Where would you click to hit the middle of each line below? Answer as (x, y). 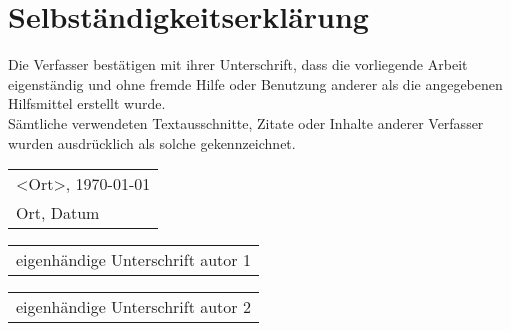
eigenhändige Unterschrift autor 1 (133, 260)
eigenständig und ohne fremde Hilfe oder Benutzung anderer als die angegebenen (255, 83)
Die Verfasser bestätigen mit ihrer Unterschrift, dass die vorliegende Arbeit (238, 64)
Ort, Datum (58, 213)
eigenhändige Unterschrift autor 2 (133, 307)
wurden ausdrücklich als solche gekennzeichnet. (152, 142)
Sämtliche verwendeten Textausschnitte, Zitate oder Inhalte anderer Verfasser (246, 122)
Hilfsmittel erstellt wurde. (87, 103)
